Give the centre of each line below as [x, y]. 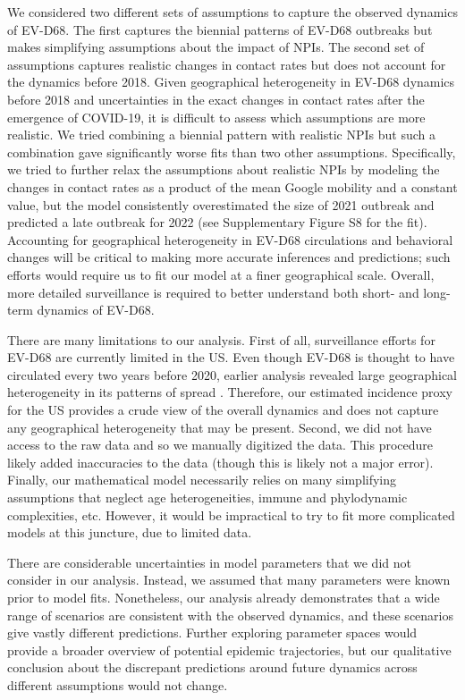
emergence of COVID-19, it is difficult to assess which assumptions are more [216, 117]
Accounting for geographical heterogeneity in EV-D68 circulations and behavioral [230, 239]
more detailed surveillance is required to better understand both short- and [213, 292]
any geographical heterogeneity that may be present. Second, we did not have [220, 427]
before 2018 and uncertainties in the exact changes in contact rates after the [216, 99]
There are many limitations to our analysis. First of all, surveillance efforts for [221, 339]
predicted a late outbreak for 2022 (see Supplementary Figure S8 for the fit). [217, 222]
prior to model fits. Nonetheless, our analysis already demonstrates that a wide [224, 597]
